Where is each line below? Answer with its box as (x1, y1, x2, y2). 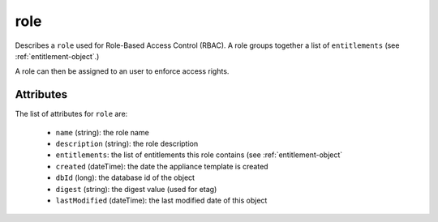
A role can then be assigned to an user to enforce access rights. (15, 66, 230, 76)
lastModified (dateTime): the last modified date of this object (55, 195, 268, 205)
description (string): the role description (55, 139, 199, 149)
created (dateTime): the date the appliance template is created (55, 161, 268, 171)
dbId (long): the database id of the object (55, 173, 195, 182)
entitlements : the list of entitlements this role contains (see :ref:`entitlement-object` (55, 150, 343, 160)
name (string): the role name (55, 127, 149, 137)
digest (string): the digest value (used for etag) (55, 184, 217, 194)
